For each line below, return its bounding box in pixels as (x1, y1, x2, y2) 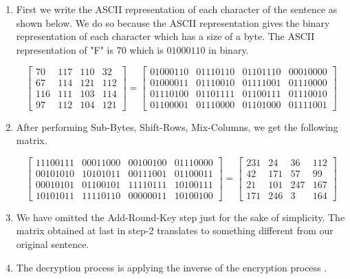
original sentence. (16, 237, 89, 251)
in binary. (208, 42, 249, 56)
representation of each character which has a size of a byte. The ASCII (16, 29, 315, 43)
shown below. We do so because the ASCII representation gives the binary (16, 15, 330, 30)
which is (129, 42, 164, 56)
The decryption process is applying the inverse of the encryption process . (16, 260, 327, 274)
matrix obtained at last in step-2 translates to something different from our (16, 223, 333, 238)
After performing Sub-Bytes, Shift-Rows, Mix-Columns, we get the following (16, 119, 338, 134)
